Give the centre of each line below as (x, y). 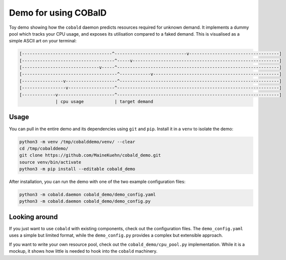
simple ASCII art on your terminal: (43, 41)
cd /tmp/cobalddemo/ (44, 148)
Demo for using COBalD (58, 13)
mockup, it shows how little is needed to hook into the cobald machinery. (83, 251)
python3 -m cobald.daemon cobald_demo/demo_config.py (85, 201)
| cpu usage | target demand (104, 102)
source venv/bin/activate (50, 162)
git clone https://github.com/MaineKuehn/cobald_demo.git (90, 155)
